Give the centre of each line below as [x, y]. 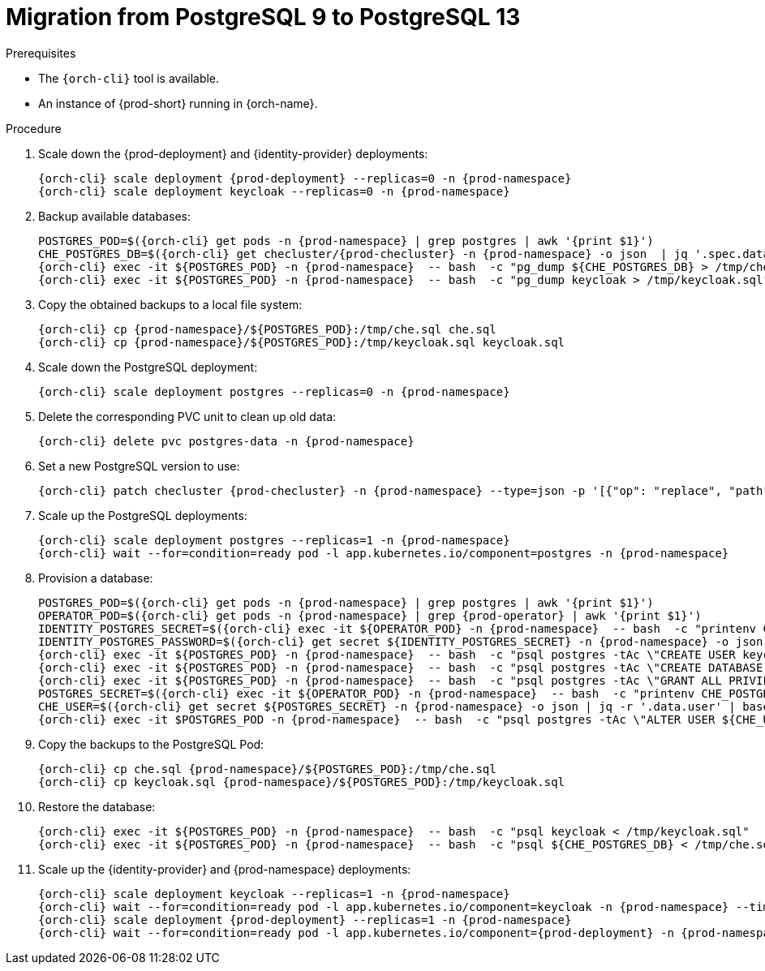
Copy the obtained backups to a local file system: [170, 304]
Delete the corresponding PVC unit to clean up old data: [187, 416]
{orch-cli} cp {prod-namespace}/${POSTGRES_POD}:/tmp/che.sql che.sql [267, 329]
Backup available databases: [115, 216]
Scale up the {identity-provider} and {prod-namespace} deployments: [225, 869]
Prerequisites [41, 53]
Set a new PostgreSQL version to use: [139, 466]
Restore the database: [97, 806]
